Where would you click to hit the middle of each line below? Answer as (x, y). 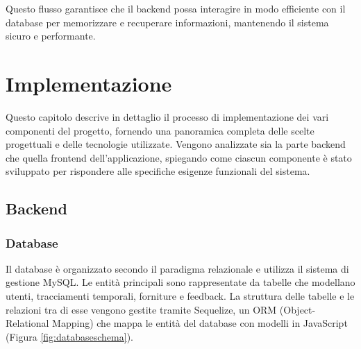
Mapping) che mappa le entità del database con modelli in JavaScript (200, 323)
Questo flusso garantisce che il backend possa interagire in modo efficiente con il (176, 8)
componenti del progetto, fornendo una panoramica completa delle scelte (160, 130)
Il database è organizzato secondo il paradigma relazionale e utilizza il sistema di (177, 268)
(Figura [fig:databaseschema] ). (69, 336)
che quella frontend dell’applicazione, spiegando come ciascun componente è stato (179, 157)
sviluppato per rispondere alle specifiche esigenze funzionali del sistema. (158, 171)
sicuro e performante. (51, 36)
